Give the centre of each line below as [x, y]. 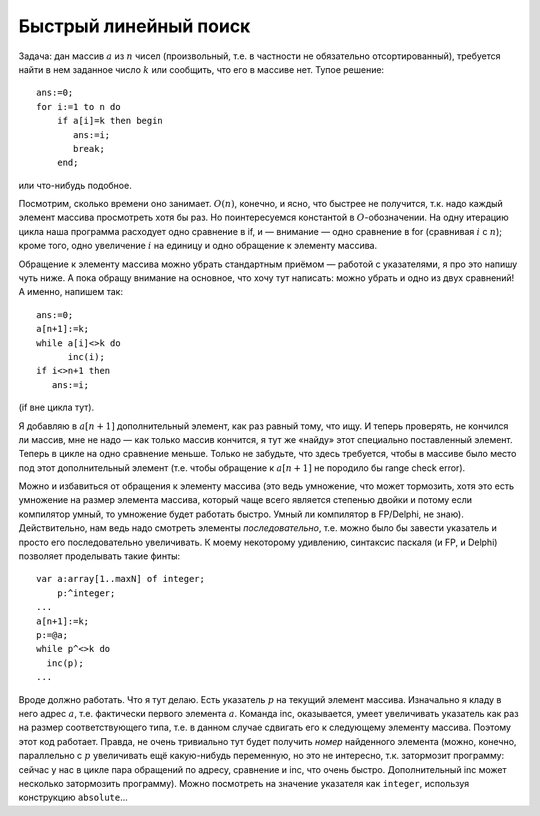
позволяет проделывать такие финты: [99, 556]
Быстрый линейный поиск [134, 26]
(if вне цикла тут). [56, 407]
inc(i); [86, 356]
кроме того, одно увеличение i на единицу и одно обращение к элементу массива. [198, 246]
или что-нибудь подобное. [75, 185]
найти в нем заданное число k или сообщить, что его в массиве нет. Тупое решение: [201, 69]
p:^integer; [86, 593]
